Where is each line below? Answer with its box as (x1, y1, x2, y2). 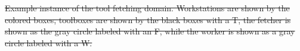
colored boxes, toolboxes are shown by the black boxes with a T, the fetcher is (5, 13, 291, 26)
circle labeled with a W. (5, 36, 92, 49)
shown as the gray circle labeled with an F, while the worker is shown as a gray (5, 25, 295, 37)
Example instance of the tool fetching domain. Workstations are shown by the (5, 2, 290, 14)
